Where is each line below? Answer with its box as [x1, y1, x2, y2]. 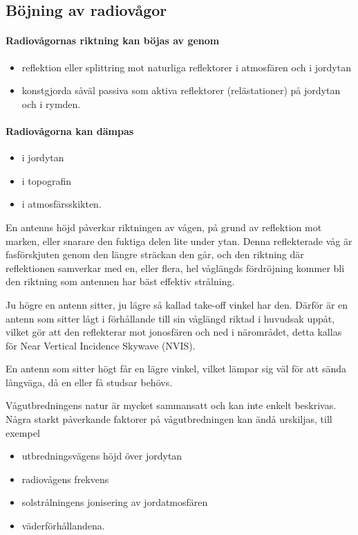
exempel [6, 425, 40, 439]
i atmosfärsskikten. [21, 197, 102, 211]
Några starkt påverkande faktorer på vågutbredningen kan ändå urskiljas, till [6, 412, 332, 426]
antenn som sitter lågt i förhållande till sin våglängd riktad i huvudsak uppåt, [6, 311, 335, 325]
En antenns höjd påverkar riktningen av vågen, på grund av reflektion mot [6, 219, 322, 234]
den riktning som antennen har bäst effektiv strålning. [6, 274, 235, 289]
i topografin [21, 173, 72, 188]
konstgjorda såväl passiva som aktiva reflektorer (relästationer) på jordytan [21, 83, 341, 98]
